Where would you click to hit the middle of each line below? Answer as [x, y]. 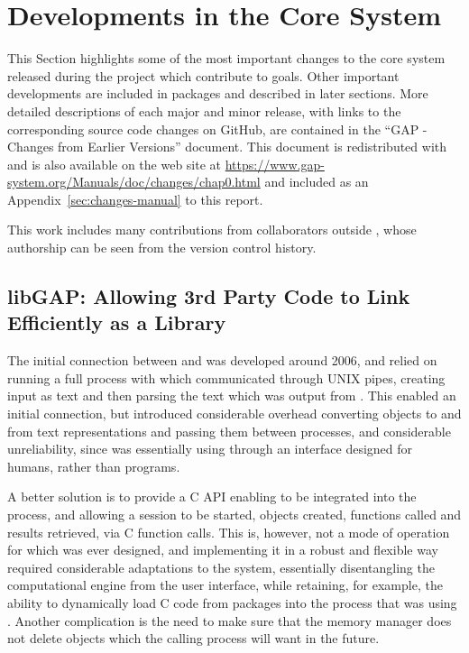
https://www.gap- [275, 164]
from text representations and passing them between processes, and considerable [229, 431]
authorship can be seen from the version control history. [162, 248]
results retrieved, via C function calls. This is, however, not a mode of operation [229, 532]
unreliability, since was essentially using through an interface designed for [210, 449]
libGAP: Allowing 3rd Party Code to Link [209, 296]
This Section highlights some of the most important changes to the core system [226, 58]
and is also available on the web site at [115, 164]
